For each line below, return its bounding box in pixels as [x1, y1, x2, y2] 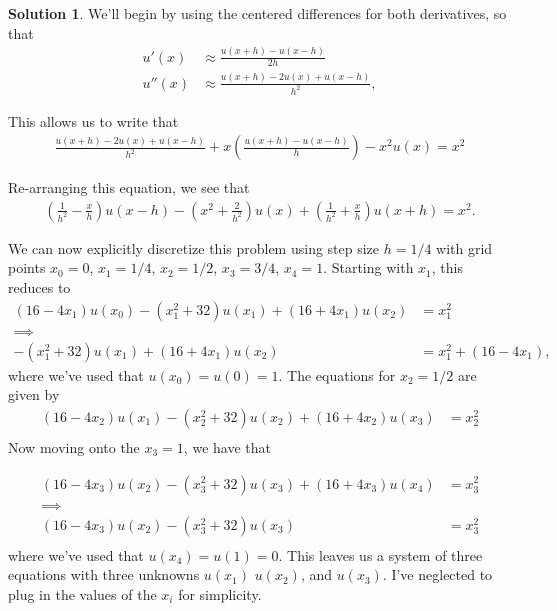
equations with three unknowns [8, 564, 200, 585]
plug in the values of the [8, 583, 157, 604]
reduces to [8, 277, 71, 298]
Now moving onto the [8, 436, 140, 457]
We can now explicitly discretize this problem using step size [8, 237, 380, 258]
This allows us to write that [8, 110, 179, 131]
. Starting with [323, 257, 414, 278]
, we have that [183, 436, 271, 457]
